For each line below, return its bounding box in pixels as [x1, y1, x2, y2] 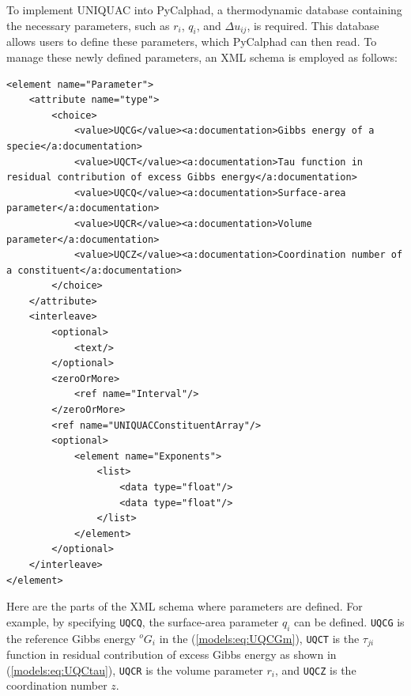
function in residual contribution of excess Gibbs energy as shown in [6, 646, 337, 663]
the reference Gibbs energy [6, 630, 136, 646]
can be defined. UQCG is [294, 613, 405, 630]
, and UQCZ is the [275, 661, 356, 678]
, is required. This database [247, 17, 379, 33]
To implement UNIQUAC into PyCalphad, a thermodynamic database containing [6, 2, 402, 17]
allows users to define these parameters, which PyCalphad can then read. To [6, 33, 377, 50]
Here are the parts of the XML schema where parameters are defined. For [6, 598, 363, 615]
